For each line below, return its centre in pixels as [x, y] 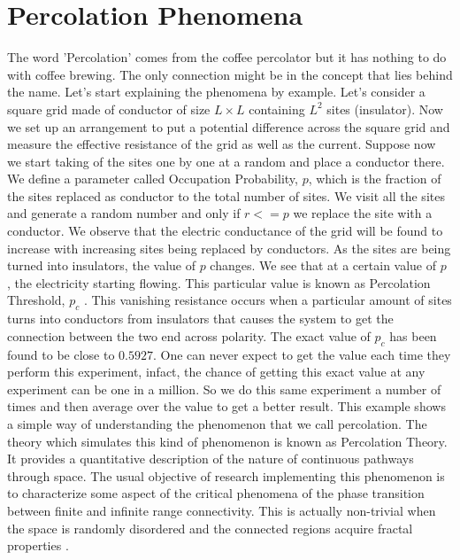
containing [277, 109]
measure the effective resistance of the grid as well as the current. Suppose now [222, 144]
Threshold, [36, 300]
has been [413, 335]
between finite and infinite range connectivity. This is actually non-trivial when [222, 510]
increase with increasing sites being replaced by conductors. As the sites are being [229, 248]
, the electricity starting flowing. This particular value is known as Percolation [219, 282]
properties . [38, 545]
